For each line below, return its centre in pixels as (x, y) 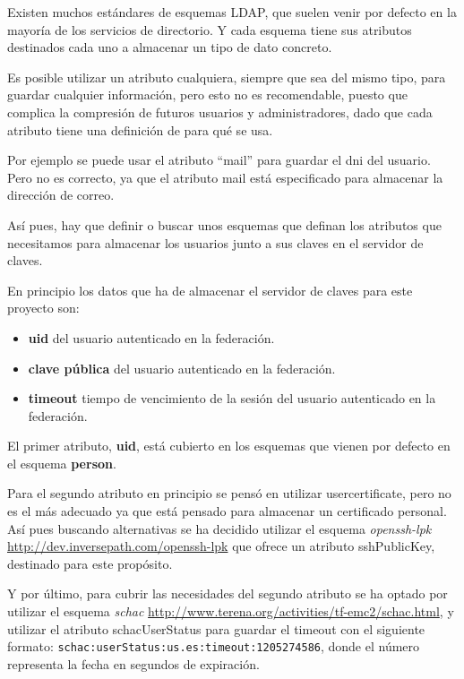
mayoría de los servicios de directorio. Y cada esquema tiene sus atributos (210, 29)
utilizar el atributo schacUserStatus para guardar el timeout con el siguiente (216, 628)
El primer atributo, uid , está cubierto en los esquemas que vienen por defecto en (229, 446)
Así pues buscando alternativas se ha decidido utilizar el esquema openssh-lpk (219, 528)
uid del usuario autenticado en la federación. (151, 337)
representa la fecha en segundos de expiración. (133, 663)
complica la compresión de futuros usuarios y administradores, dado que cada (220, 112)
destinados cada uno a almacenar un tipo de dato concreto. (170, 47)
